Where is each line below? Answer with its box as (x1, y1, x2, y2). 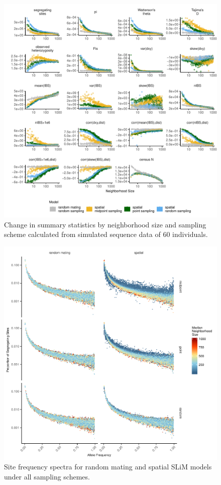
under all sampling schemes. (4, 471, 90, 481)
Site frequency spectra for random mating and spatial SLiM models (4, 461, 212, 472)
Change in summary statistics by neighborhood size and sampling (4, 219, 206, 229)
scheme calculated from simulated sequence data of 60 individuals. (4, 229, 208, 239)
